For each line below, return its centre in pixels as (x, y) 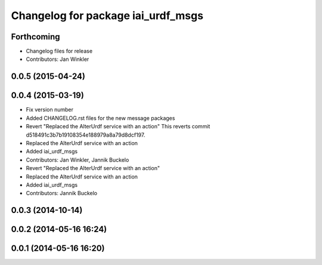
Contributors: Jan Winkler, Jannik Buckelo (78, 160)
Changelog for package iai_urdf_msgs (107, 16)
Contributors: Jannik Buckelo (62, 193)
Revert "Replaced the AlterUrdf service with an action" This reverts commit (118, 127)
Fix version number (50, 110)
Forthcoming (35, 37)
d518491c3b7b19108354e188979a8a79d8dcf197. (86, 135)
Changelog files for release (59, 51)
